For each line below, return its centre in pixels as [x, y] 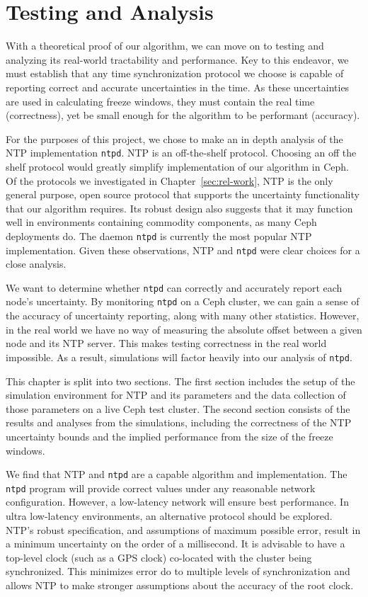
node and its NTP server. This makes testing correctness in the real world [166, 343]
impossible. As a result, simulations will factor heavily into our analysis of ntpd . [179, 357]
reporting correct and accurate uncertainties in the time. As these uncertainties [178, 87]
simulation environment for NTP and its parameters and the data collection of [176, 395]
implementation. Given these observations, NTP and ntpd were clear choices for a [183, 250]
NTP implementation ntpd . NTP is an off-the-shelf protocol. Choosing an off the [181, 153]
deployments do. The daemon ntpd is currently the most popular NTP [159, 235]
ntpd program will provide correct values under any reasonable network [161, 488]
